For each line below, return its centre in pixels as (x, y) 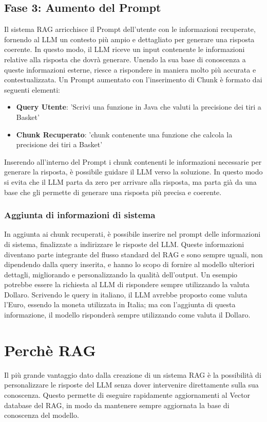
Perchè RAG (50, 350)
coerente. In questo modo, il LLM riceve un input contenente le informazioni (125, 49)
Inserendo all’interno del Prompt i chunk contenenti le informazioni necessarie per (133, 161)
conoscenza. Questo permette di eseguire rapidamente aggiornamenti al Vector (127, 394)
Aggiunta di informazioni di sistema (80, 215)
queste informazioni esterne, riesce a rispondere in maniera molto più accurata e (130, 69)
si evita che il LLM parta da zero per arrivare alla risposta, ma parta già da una (130, 181)
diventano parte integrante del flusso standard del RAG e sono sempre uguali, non (133, 254)
